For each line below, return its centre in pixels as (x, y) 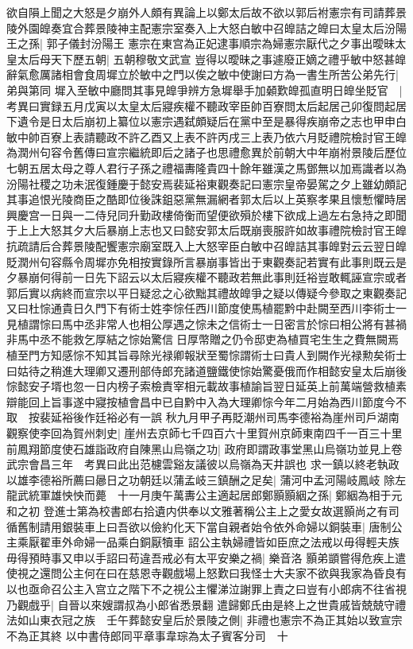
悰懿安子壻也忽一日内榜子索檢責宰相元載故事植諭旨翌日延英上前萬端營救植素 (206, 386)
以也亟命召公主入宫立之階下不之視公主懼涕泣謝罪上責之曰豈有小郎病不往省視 (206, 588)
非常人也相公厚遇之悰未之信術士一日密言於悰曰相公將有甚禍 (251, 323)
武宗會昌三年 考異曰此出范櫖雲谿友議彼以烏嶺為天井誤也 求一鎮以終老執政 (203, 464)
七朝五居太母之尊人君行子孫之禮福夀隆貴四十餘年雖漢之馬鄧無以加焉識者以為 (206, 167)
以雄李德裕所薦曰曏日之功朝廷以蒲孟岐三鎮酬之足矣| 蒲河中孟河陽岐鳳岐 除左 (206, 479)
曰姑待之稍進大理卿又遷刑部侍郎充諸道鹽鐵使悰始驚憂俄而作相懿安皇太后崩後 (206, 370)
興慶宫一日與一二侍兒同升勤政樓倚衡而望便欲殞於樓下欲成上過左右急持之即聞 (206, 214)
